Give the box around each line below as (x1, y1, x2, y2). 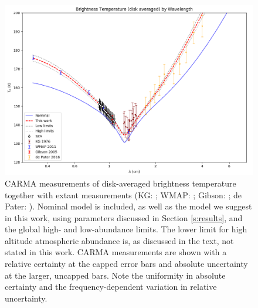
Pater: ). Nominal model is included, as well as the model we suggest (5, 200, 252, 212)
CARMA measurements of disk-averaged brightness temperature (5, 177, 236, 189)
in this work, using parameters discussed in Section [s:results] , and (5, 211, 243, 224)
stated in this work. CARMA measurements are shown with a (5, 246, 227, 258)
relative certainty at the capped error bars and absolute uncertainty (5, 258, 248, 270)
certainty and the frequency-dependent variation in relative (5, 280, 217, 293)
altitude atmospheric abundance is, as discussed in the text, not (5, 234, 234, 246)
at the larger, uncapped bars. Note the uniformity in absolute (5, 269, 226, 281)
